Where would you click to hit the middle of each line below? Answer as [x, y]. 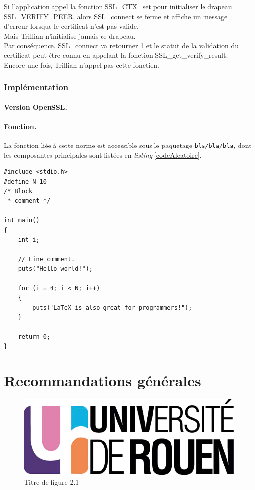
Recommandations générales [102, 380]
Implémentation [36, 87]
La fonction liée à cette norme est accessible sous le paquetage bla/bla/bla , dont [128, 145]
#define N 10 [25, 181]
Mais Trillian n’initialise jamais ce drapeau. [70, 35]
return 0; [34, 337]
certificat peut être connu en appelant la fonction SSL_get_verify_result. [116, 55]
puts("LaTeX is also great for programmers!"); [112, 308]
